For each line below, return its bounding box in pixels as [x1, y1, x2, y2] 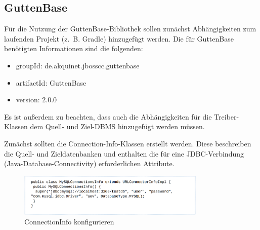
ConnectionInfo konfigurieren [24, 216, 114, 227]
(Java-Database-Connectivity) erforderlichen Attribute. [4, 158, 175, 169]
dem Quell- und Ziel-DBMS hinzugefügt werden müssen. [30, 121, 205, 132]
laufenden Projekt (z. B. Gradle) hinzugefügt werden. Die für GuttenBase [4, 33, 234, 44]
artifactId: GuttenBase [16, 77, 86, 88]
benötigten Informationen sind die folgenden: [4, 43, 143, 54]
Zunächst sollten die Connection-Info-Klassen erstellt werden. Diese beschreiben [4, 138, 251, 148]
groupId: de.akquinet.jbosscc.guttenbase [16, 60, 140, 70]
